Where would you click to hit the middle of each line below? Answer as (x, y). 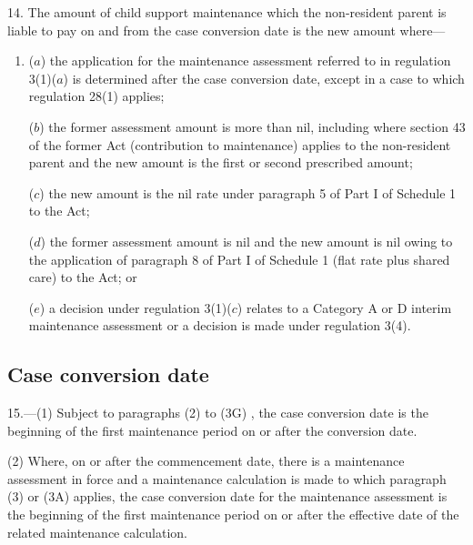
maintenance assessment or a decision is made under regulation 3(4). (220, 325)
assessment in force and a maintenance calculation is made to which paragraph (227, 478)
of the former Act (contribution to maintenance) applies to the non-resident (240, 144)
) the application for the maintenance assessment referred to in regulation (246, 61)
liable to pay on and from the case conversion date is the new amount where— (226, 30)
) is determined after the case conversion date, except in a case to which (264, 78)
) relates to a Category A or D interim (344, 307)
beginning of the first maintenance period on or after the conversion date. (212, 430)
